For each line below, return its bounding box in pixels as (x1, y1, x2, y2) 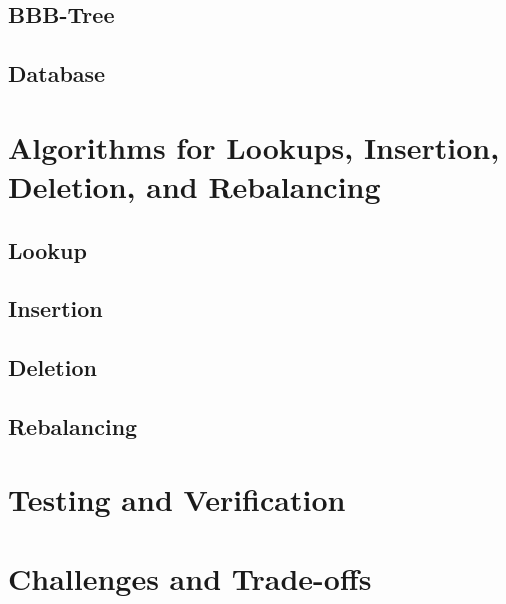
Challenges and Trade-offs (8, 557, 372, 598)
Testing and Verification (8, 479, 346, 520)
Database (8, 58, 106, 89)
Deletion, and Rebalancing (8, 165, 381, 206)
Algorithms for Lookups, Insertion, (8, 126, 500, 167)
